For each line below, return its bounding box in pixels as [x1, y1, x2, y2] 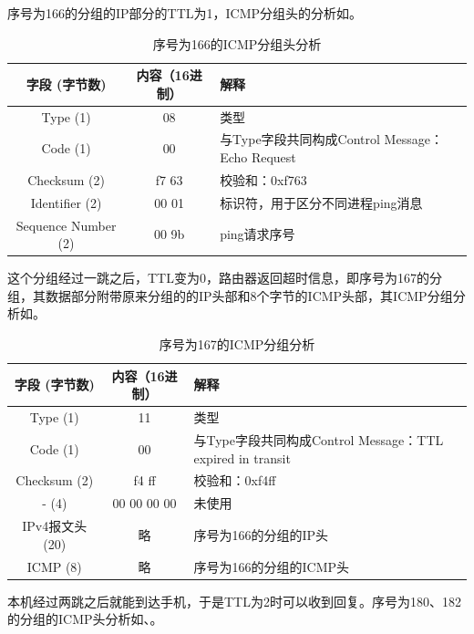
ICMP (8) [26, 556, 82, 576]
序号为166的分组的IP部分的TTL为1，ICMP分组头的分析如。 [7, 4, 363, 22]
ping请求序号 [220, 224, 295, 244]
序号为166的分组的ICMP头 [193, 556, 350, 576]
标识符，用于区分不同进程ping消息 [220, 192, 423, 212]
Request [251, 148, 296, 167]
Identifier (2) [30, 192, 102, 212]
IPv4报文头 [22, 516, 88, 535]
